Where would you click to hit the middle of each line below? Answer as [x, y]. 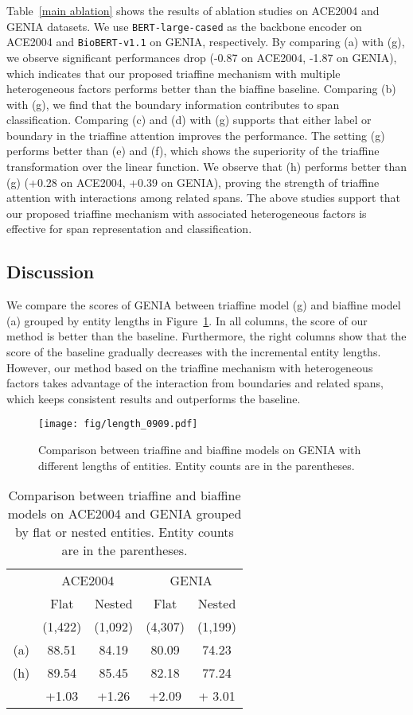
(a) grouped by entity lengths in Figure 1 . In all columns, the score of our [187, 320]
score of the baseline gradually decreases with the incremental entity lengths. [194, 352]
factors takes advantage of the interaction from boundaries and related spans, [195, 383]
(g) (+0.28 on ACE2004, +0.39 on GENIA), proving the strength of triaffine [193, 182]
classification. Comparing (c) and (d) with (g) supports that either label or [189, 120]
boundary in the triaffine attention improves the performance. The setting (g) [196, 135]
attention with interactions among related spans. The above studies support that [203, 198]
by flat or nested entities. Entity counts [125, 532]
